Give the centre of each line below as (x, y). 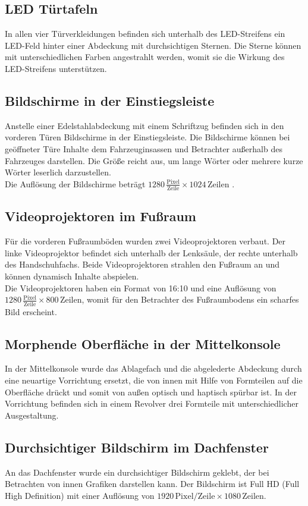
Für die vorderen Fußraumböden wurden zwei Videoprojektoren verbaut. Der (145, 241)
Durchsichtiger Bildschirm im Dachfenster (137, 447)
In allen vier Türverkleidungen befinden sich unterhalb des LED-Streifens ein (145, 34)
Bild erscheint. (31, 311)
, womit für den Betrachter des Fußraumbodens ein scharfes (190, 299)
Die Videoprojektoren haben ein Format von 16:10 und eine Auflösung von (141, 287)
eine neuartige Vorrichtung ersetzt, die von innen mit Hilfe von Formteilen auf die (154, 380)
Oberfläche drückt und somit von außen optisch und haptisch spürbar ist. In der (151, 392)
